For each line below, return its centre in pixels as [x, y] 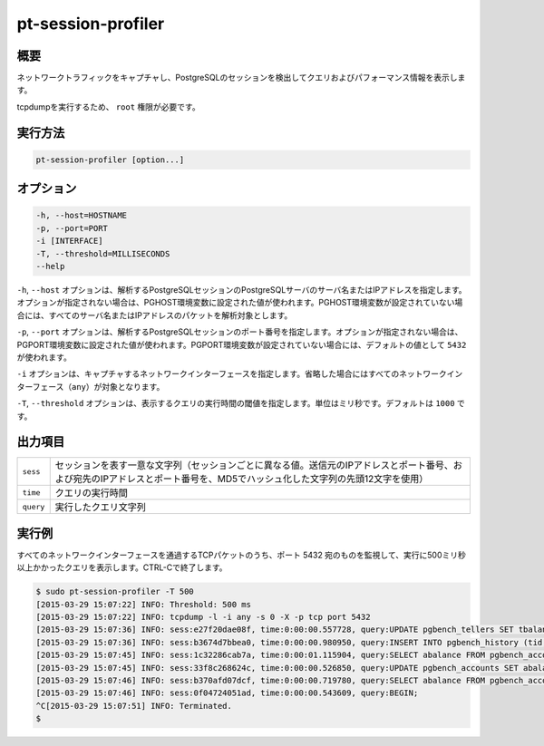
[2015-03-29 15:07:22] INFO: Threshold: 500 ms [143, 604]
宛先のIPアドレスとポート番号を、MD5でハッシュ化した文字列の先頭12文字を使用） [251, 479]
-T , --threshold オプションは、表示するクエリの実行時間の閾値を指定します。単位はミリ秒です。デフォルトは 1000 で [241, 403]
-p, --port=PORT [72, 228]
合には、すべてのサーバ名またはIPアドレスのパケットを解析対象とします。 [155, 315]
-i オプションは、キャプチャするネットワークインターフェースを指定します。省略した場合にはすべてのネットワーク [232, 374]
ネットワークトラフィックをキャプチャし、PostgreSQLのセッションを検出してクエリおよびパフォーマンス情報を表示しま [241, 78]
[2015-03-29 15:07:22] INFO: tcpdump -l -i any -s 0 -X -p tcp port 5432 [203, 617]
